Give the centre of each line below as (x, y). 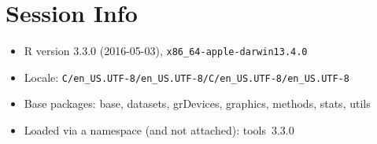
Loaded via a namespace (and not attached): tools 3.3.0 (159, 130)
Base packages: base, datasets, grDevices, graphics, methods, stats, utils (197, 103)
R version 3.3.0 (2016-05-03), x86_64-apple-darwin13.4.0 (166, 51)
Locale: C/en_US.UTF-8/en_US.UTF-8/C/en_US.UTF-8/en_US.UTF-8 (187, 77)
